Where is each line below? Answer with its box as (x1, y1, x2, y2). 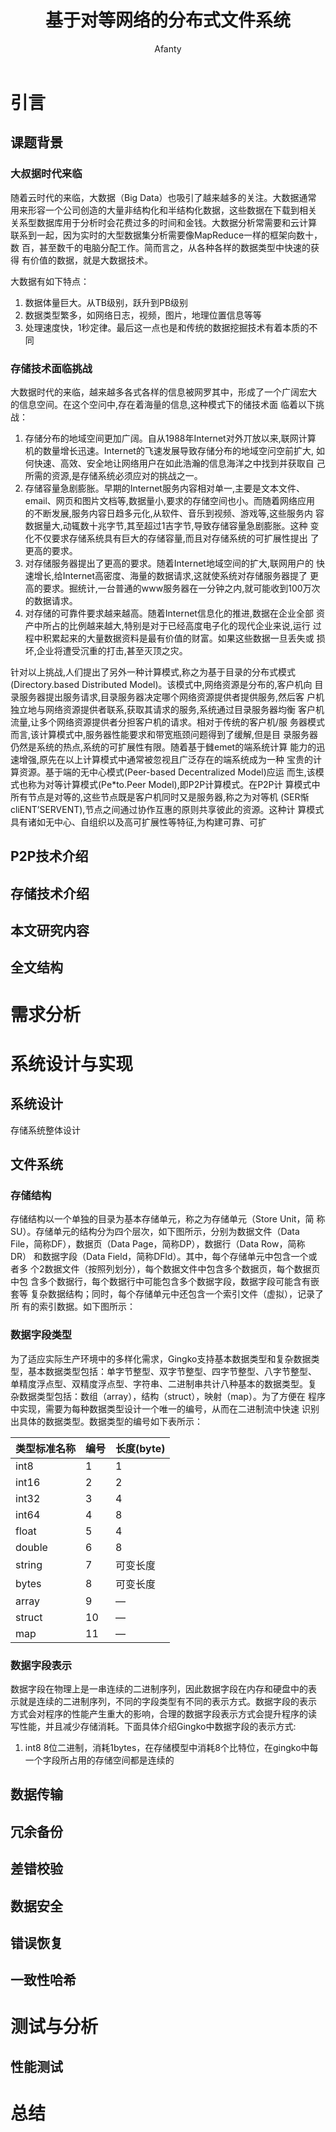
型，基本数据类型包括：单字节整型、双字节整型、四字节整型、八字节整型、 (10, 1365, 317, 1377)
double (15, 1540, 48, 1554)
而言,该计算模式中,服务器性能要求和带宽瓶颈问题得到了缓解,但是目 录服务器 (10, 728, 319, 740)
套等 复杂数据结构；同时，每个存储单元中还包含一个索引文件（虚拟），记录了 (10, 1288, 324, 1300)
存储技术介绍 (10, 885, 90, 902)
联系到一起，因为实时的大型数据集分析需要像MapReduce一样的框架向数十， (10, 229, 323, 241)
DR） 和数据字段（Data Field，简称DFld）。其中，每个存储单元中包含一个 (10, 1251, 309, 1263)
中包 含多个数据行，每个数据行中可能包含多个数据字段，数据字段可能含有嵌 (10, 1276, 320, 1288)
